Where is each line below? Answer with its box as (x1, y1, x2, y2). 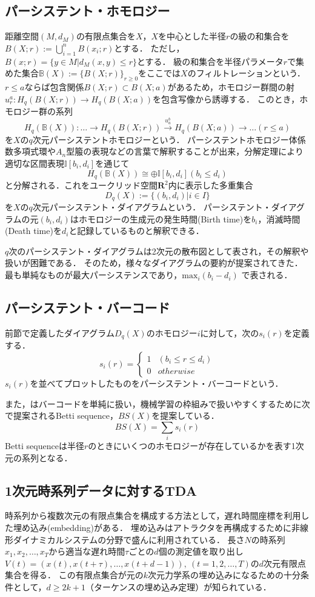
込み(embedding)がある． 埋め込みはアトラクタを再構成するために (30, 521, 292, 534)
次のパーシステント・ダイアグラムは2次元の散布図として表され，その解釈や (8, 244, 309, 257)
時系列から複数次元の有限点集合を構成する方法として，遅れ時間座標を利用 (5, 509, 301, 522)
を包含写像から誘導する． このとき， (153, 92, 300, 105)
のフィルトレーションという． (187, 67, 306, 79)
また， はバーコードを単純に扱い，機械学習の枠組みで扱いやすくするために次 (5, 397, 310, 410)
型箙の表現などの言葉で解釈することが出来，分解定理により (66, 145, 303, 158)
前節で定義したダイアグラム (5, 326, 114, 339)
